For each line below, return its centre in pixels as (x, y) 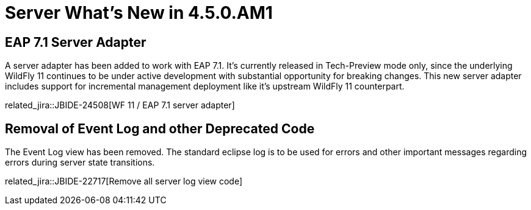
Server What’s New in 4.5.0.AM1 (139, 13)
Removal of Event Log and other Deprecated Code (160, 128)
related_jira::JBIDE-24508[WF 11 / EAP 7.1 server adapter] (120, 105)
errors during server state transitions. (80, 163)
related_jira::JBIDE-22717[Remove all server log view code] (124, 181)
